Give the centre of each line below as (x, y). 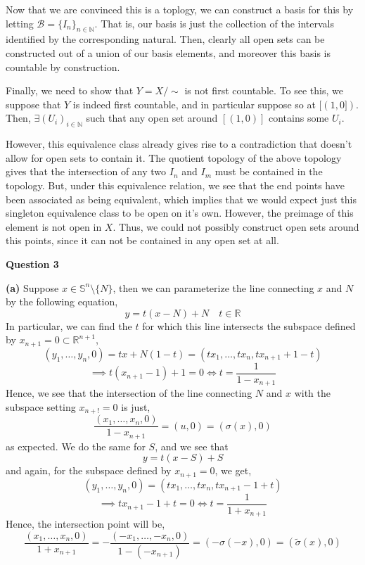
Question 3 (32, 264)
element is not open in (54, 226)
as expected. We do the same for (76, 446)
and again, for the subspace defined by (89, 470)
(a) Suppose (32, 287)
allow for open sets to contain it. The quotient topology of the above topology (174, 157)
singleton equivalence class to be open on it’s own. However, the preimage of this (180, 213)
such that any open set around (152, 118)
